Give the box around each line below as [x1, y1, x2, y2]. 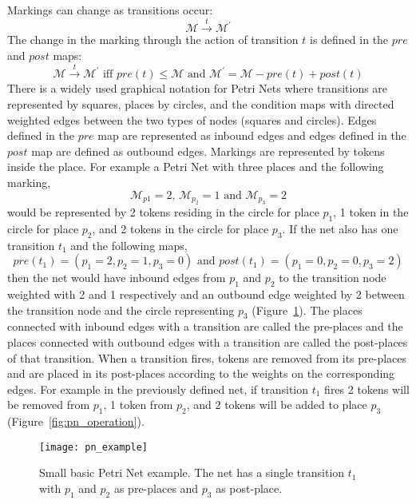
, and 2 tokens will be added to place [186, 396, 367, 413]
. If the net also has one [282, 220, 398, 236]
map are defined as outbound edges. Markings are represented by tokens [31, 142, 385, 159]
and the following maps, [70, 236, 188, 253]
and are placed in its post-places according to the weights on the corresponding [7, 365, 395, 382]
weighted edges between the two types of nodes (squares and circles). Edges [7, 111, 377, 128]
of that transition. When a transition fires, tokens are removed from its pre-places [7, 349, 407, 366]
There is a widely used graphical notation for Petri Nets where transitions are [7, 80, 388, 97]
